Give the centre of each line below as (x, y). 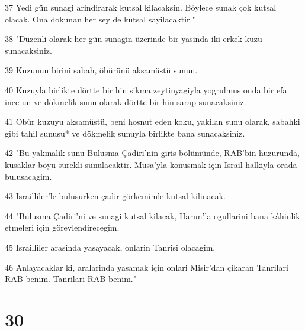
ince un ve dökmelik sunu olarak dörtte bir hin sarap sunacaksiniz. (126, 101)
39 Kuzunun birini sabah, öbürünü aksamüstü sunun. (101, 70)
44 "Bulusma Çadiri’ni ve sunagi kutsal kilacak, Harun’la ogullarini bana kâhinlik (152, 215)
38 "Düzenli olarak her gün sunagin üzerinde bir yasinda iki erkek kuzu (134, 39)
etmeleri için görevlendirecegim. (62, 227)
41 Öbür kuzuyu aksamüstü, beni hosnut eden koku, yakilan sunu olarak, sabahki (152, 121)
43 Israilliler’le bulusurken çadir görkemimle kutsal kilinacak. (115, 196)
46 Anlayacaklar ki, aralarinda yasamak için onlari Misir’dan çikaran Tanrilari (147, 267)
